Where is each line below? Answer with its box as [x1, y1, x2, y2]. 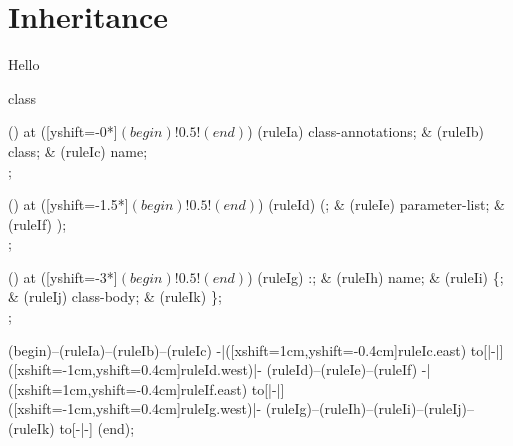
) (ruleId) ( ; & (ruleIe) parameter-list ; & [258, 194, 505, 215]
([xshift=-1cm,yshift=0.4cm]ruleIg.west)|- [8, 398, 262, 419]
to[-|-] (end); [59, 418, 135, 439]
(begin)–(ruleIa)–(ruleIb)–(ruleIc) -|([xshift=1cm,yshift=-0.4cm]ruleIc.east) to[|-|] [8, 339, 504, 360]
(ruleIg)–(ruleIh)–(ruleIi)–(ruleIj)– [265, 398, 474, 419]
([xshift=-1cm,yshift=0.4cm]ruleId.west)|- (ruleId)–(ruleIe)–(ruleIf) [8, 359, 418, 380]
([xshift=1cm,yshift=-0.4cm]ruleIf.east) [8, 378, 248, 399]
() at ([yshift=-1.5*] [8, 194, 129, 215]
